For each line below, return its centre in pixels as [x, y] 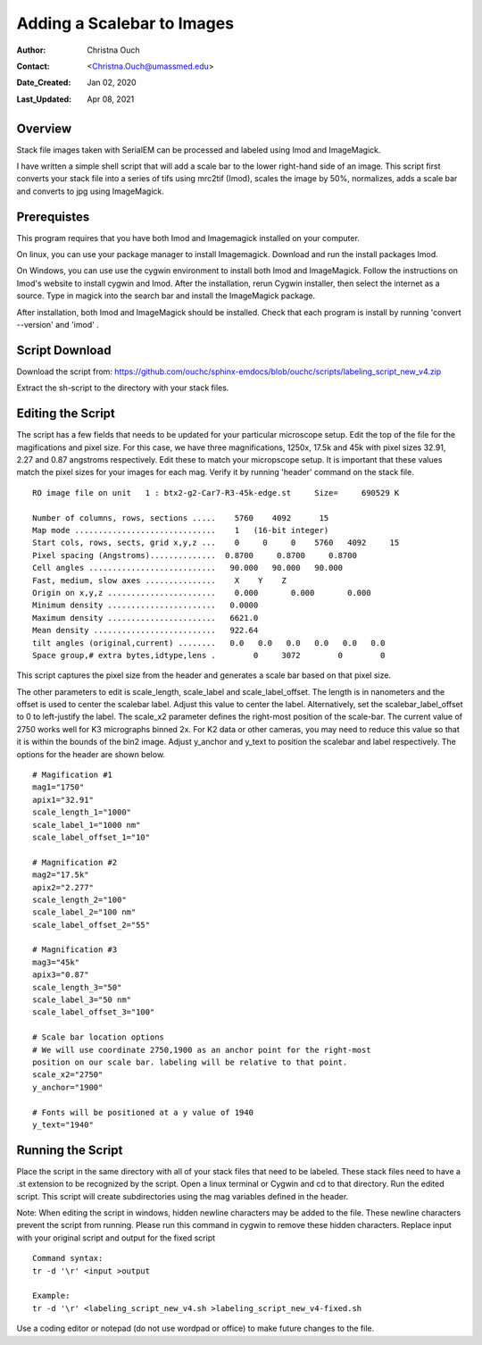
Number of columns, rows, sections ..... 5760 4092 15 [181, 518]
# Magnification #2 [75, 862]
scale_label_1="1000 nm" [87, 825]
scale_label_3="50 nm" [82, 1000]
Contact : [33, 66]
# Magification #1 [73, 775]
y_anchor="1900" [68, 1087]
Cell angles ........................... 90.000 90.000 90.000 [188, 568]
